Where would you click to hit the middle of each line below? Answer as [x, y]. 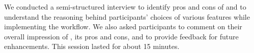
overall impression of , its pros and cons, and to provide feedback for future [121, 36]
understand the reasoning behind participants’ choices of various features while [127, 16]
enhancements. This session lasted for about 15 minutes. [92, 46]
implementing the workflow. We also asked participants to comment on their [123, 26]
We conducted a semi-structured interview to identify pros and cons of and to [125, 7]
